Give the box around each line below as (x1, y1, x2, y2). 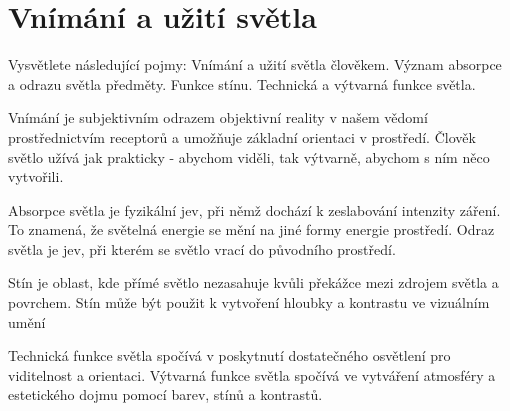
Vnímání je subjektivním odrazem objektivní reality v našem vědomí (8, 107, 428, 128)
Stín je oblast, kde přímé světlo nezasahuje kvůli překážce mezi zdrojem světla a (8, 272, 499, 293)
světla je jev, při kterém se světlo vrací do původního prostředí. (8, 238, 396, 259)
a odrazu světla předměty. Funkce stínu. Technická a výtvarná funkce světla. (8, 73, 476, 94)
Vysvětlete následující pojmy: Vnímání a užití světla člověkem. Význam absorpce (8, 54, 502, 75)
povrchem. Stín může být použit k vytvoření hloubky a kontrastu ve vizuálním (8, 292, 490, 313)
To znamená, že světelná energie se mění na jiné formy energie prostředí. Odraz (8, 219, 495, 240)
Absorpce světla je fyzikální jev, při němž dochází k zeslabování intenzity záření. (8, 199, 501, 220)
